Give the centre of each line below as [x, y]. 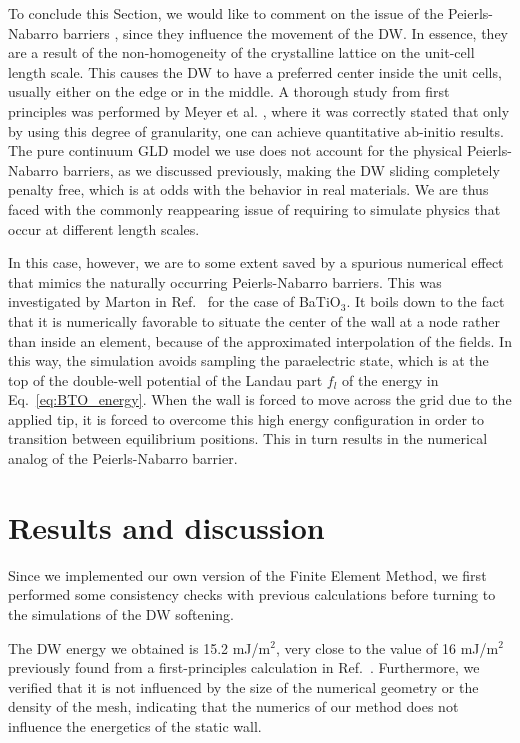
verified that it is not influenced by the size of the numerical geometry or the [243, 686]
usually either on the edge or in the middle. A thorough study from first [229, 91]
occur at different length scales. [104, 228]
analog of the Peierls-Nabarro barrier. [123, 458]
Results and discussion [166, 526]
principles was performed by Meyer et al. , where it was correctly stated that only [259, 110]
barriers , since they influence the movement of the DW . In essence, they [285, 32]
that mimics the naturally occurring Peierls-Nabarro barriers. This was [225, 281]
